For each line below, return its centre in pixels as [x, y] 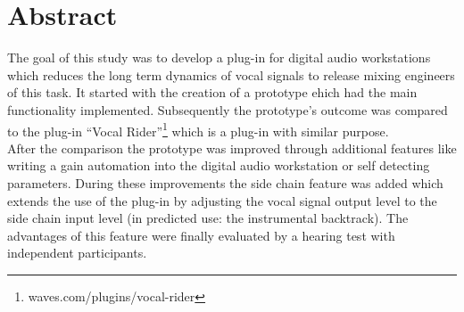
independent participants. [77, 253]
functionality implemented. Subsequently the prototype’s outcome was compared [228, 109]
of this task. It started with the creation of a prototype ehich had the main [212, 92]
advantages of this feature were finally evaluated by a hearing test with [201, 235]
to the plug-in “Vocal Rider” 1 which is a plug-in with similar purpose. [198, 129]
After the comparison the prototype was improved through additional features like [232, 148]
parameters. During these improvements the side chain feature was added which [225, 182]
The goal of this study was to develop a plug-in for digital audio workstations [219, 57]
